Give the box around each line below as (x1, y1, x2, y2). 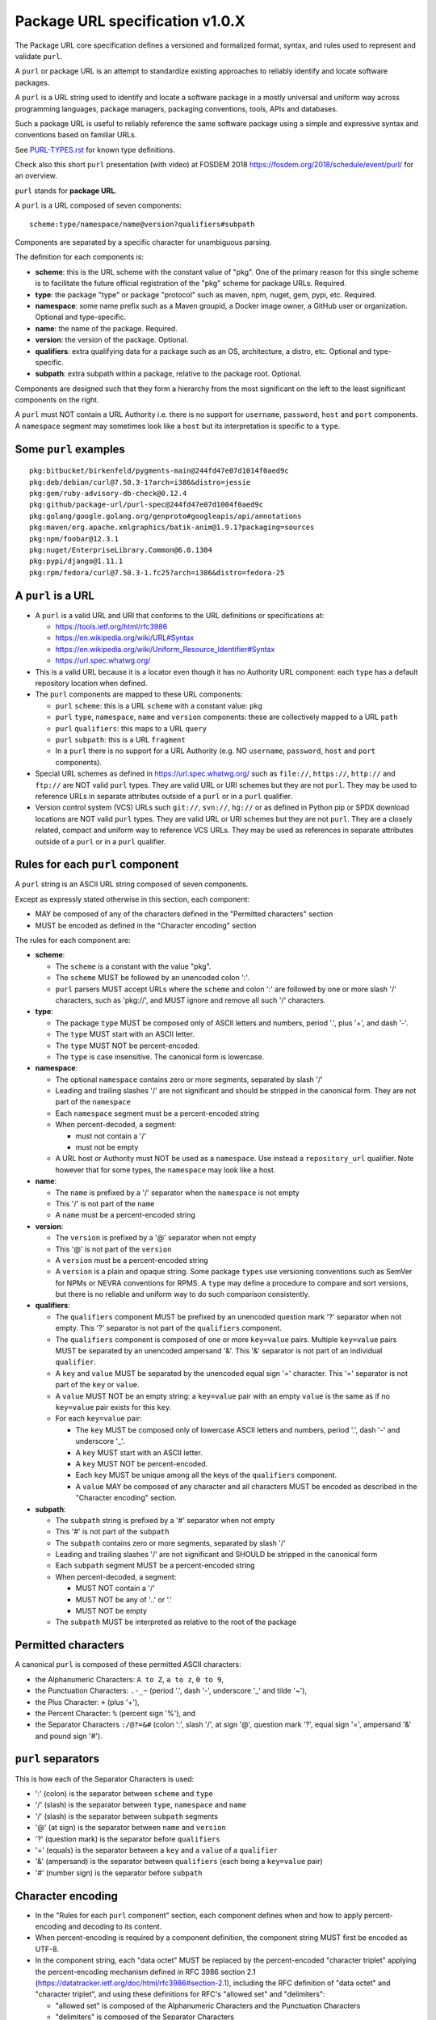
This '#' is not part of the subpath (55, 1527, 170, 1537)
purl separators (15, 1752, 100, 1765)
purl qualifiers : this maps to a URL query (55, 723, 208, 733)
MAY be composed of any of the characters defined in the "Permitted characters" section (35, 909, 333, 919)
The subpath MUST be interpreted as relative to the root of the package (55, 1617, 297, 1627)
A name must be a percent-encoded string (55, 1210, 195, 1220)
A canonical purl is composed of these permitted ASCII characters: (15, 1660, 241, 1669)
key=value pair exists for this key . (55, 1403, 173, 1412)
